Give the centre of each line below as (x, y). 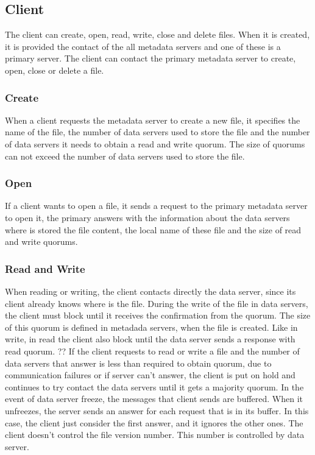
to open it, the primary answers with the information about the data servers (147, 217)
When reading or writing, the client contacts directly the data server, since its (150, 291)
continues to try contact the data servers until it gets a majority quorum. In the (154, 386)
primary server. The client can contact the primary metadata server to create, (150, 58)
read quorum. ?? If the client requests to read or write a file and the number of (152, 351)
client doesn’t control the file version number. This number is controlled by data (155, 435)
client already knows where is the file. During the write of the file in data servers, (157, 303)
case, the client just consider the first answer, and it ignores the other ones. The (154, 422)
